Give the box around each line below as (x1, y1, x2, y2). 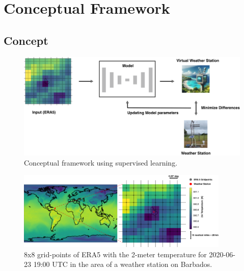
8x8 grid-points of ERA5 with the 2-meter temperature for (24, 249, 207, 259)
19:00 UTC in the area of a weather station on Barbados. (33, 259, 212, 269)
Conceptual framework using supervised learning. (24, 157, 178, 168)
